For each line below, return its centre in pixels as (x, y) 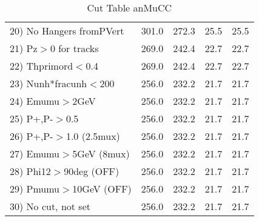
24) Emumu (35, 101)
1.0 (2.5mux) (93, 136)
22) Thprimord (42, 66)
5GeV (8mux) (101, 153)
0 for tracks (74, 48)
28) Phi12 (30, 171)
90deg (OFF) (92, 171)
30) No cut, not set (50, 206)
